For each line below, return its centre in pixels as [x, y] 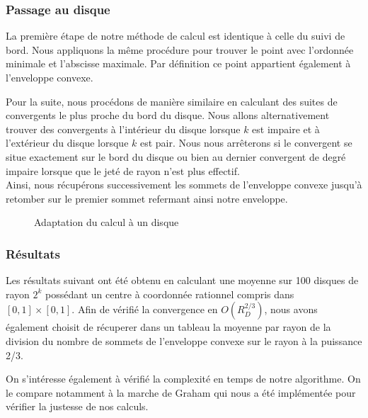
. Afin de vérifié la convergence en [145, 309]
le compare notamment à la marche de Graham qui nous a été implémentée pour [181, 392]
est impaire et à [286, 129]
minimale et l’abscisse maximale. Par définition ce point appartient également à [178, 63]
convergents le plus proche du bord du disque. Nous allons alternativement [168, 115]
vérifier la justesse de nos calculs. [77, 406]
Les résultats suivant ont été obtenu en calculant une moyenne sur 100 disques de [182, 280]
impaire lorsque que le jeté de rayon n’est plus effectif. [123, 170]
